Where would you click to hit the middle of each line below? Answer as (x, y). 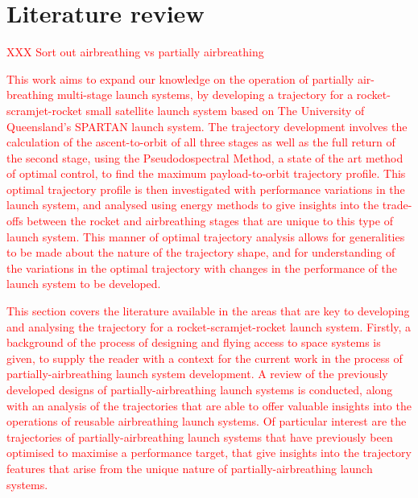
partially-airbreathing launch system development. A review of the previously (197, 374)
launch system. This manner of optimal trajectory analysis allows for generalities (206, 236)
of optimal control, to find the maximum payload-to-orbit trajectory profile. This (206, 173)
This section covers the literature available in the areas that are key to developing (208, 311)
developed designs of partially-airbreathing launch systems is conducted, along (200, 389)
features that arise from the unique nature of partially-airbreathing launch (190, 468)
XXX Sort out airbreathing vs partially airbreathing (135, 52)
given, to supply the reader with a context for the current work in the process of (205, 358)
